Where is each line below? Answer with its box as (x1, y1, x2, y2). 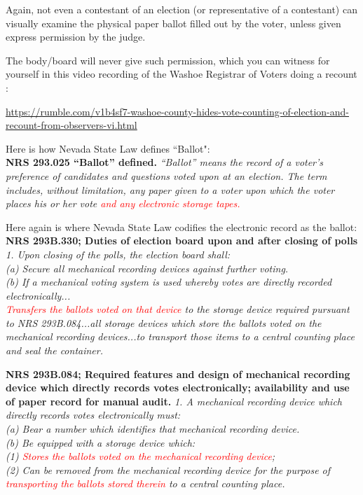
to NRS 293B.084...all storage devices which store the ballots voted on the (6, 315, 322, 330)
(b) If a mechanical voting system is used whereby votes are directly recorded (6, 274, 332, 289)
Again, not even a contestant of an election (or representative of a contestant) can (6, 2, 357, 16)
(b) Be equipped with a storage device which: (6, 435, 196, 449)
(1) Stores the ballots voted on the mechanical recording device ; (6, 449, 275, 463)
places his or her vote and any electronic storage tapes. (6, 196, 240, 211)
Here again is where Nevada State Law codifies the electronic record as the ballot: (6, 219, 357, 234)
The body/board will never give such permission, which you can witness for (6, 53, 330, 67)
